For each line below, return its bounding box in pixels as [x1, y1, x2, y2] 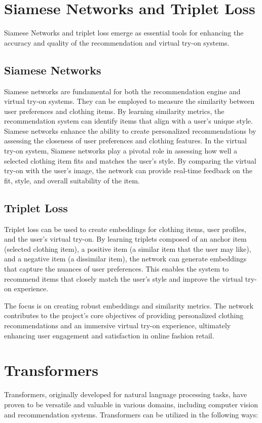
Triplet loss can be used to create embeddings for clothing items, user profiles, [4, 223, 246, 234]
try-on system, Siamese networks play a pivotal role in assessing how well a [4, 145, 237, 156]
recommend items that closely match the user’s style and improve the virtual [4, 273, 243, 284]
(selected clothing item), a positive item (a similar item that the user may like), [4, 243, 251, 254]
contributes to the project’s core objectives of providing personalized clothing [4, 310, 244, 321]
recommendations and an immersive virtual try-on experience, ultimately [4, 320, 231, 330]
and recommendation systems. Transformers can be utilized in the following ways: [4, 409, 258, 419]
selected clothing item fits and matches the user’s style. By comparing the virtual [4, 155, 256, 166]
